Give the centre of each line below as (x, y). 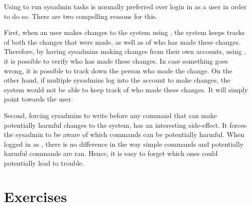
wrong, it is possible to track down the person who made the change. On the (118, 70)
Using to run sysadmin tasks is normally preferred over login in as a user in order (125, 6)
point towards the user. (38, 99)
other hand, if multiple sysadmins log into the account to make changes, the (117, 80)
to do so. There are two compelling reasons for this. (81, 16)
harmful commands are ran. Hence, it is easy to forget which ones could (111, 153)
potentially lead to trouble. (44, 163)
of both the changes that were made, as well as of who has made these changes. (122, 42)
